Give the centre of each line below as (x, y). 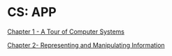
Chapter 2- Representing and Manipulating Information (86, 45)
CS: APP (32, 12)
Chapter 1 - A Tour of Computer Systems (66, 31)
